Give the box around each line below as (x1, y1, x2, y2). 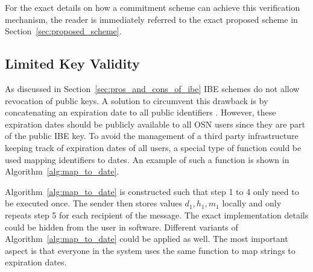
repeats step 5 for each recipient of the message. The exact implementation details (5, 208, 309, 221)
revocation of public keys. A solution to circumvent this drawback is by (5, 94, 268, 107)
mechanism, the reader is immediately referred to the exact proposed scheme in (5, 13, 298, 25)
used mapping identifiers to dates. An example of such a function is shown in (5, 153, 289, 165)
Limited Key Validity (5, 54, 140, 73)
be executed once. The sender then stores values (5, 197, 182, 209)
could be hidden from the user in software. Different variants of (5, 220, 238, 233)
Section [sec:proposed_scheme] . (5, 25, 122, 37)
